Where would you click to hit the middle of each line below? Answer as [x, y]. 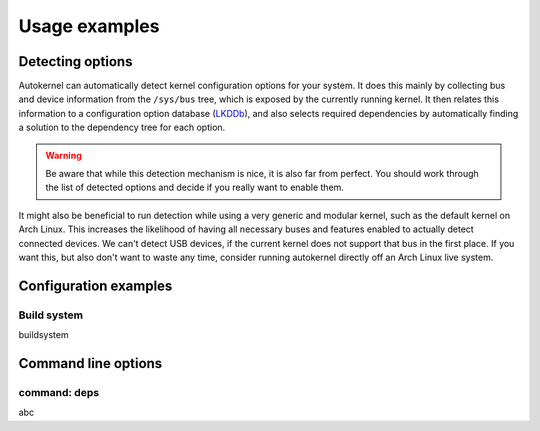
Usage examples [89, 26]
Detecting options [75, 61]
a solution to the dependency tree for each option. [122, 127]
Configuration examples [95, 285]
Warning [63, 155]
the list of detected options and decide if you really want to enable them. [195, 187]
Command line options [90, 363]
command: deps [59, 392]
